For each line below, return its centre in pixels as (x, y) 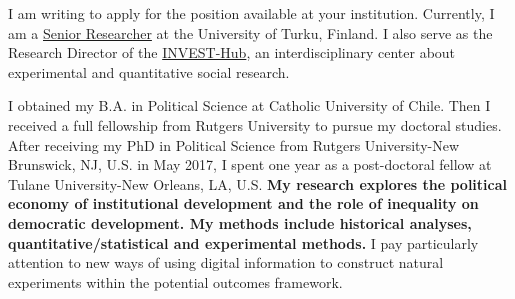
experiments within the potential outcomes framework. (175, 281)
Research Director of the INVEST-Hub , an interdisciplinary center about (232, 52)
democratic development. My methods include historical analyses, (240, 222)
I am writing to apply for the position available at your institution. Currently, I (251, 13)
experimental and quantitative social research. (149, 71)
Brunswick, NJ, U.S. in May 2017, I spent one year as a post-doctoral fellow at (250, 164)
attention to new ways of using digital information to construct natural (226, 262)
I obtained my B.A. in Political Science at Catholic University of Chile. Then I (249, 105)
